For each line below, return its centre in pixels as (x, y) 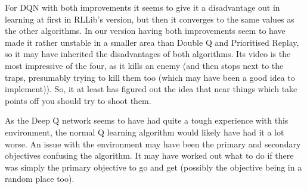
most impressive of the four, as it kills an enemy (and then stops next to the (144, 65)
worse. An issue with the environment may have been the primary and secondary (153, 144)
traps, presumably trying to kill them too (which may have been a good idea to (150, 77)
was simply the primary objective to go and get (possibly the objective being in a (153, 167)
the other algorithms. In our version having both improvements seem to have (145, 31)
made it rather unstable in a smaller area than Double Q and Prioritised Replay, (152, 42)
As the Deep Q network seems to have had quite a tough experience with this (147, 120)
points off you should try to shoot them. (78, 100)
